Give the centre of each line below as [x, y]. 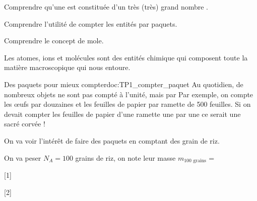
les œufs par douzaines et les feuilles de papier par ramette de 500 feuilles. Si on [127, 104]
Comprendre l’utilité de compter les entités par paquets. [91, 23]
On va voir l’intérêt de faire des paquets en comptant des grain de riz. [112, 140]
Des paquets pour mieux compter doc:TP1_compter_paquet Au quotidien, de [124, 84]
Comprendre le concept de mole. [54, 41]
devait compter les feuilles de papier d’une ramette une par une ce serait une [122, 114]
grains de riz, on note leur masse [125, 157]
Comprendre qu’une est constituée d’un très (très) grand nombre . [106, 7]
